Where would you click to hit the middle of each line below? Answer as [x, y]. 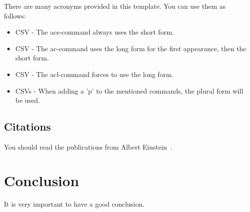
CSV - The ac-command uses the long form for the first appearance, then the [131, 48]
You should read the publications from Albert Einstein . [88, 146]
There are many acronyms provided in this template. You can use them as [115, 6]
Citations [28, 126]
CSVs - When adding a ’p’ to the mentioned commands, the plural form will [129, 90]
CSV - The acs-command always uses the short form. [95, 32]
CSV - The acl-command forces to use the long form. [94, 74]
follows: [15, 15]
